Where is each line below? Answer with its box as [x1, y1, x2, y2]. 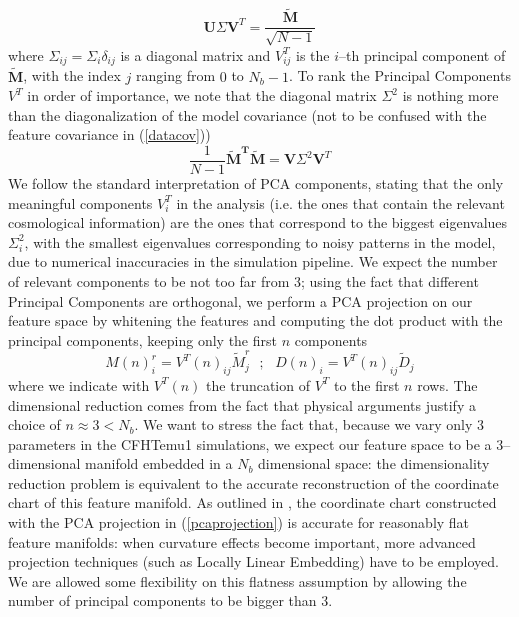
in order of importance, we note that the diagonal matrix [27, 85, 377, 106]
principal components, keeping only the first [8, 329, 277, 350]
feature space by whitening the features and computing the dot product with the [8, 310, 503, 331]
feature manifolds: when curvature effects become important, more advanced [8, 531, 476, 552]
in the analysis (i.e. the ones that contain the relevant [176, 192, 505, 213]
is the [296, 44, 330, 65]
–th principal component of [339, 44, 506, 65]
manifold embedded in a [85, 453, 233, 474]
